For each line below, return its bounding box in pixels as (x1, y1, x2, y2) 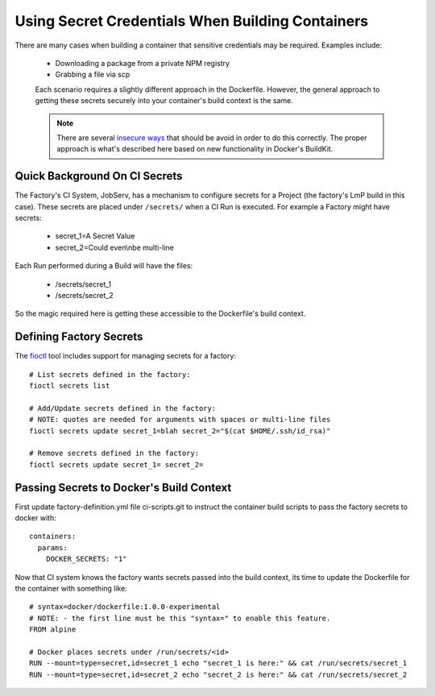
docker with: (14, 513, 56, 523)
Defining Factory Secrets (14, 330, 143, 344)
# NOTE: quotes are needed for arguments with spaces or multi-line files (29, 415, 331, 425)
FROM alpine (29, 625, 77, 634)
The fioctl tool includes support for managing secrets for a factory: (14, 351, 237, 361)
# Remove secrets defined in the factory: (29, 449, 200, 458)
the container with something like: (14, 583, 128, 593)
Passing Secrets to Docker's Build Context (14, 480, 232, 495)
